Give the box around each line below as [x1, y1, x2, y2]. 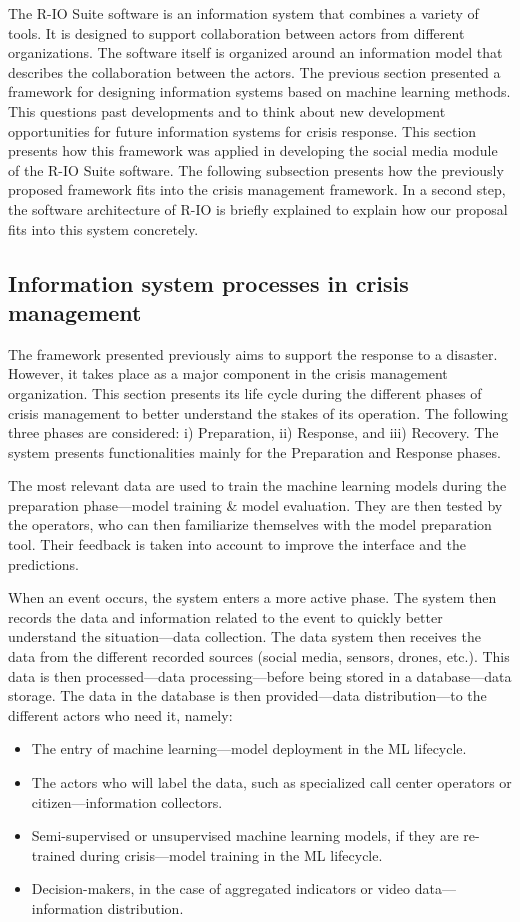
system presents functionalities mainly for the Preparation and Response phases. [8, 441, 501, 462]
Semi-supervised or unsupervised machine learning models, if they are [31, 825, 459, 846]
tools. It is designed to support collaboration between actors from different [8, 22, 465, 43]
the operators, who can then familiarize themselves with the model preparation [8, 514, 492, 535]
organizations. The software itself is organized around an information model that [8, 42, 503, 63]
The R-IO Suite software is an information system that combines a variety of [8, 3, 479, 23]
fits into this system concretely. [8, 218, 199, 239]
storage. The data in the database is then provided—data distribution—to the [8, 685, 487, 706]
